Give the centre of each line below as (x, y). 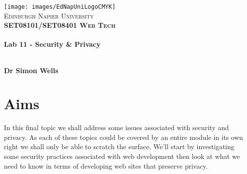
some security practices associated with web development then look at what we (122, 156)
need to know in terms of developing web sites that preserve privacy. (106, 165)
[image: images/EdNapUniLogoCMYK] (60, 7)
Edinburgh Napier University (49, 15)
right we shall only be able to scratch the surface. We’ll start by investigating (119, 146)
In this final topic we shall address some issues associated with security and (116, 127)
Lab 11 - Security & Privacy (52, 44)
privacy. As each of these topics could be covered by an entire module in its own (123, 137)
